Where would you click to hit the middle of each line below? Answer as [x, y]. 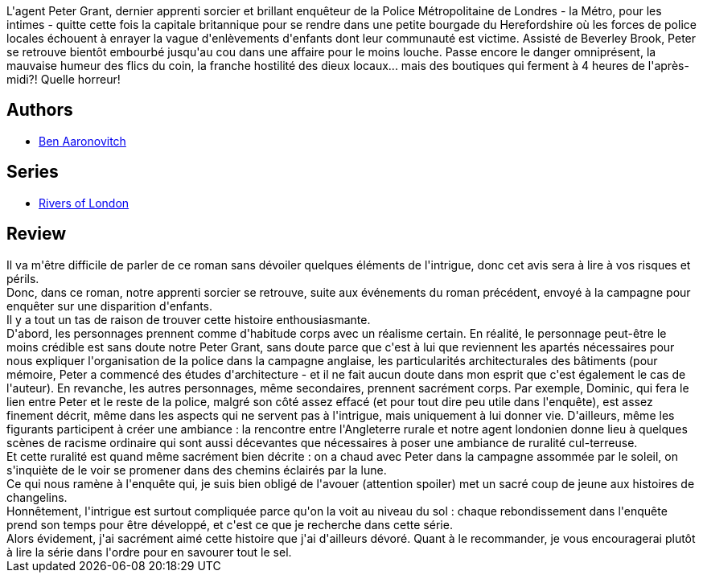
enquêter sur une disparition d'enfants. [110, 306]
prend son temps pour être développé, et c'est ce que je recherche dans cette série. [230, 524]
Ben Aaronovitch [82, 141]
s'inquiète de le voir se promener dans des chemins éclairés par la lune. [197, 470]
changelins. [37, 497]
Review [37, 234]
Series [33, 172]
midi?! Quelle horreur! [64, 79]
